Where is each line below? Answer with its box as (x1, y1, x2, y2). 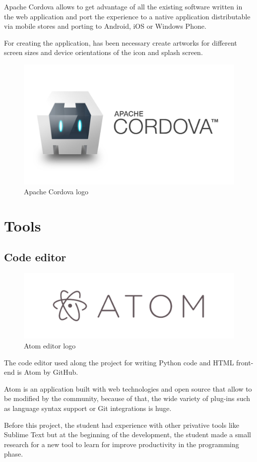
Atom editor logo (24, 341, 76, 351)
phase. (4, 449, 23, 459)
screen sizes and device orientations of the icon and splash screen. (4, 47, 203, 58)
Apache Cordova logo (24, 186, 88, 196)
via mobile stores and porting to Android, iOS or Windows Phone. (4, 21, 206, 31)
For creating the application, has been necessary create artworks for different (4, 37, 237, 48)
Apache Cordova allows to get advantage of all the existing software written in (4, 1, 243, 11)
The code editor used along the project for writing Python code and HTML (4, 357, 234, 367)
